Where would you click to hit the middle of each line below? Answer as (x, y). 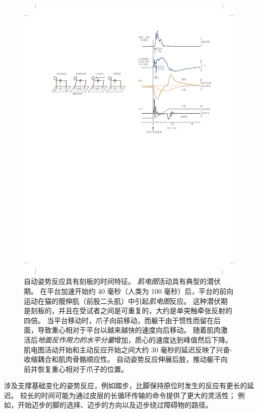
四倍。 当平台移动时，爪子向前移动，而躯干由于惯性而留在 (119, 320)
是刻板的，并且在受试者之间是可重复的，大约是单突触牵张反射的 (128, 310)
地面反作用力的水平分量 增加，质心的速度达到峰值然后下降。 (135, 339)
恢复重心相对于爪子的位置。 (83, 369)
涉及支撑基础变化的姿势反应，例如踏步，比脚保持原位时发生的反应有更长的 (126, 385)
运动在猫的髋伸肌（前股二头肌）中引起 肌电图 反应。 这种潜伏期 (126, 301)
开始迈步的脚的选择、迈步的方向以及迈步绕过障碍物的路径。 (115, 405)
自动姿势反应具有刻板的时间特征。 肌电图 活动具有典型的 (115, 281)
